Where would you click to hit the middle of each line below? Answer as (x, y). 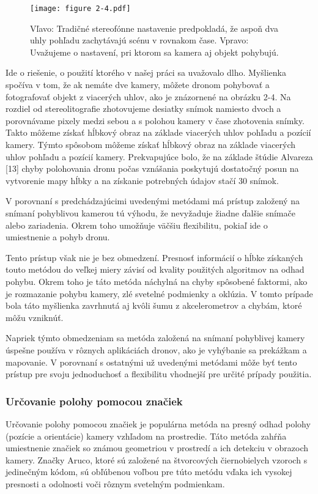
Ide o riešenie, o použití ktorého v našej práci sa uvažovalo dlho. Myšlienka (146, 72)
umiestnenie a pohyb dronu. (58, 237)
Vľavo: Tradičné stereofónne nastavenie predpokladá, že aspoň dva (154, 28)
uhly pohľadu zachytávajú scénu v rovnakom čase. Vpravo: (139, 40)
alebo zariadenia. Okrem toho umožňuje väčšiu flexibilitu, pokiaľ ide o (137, 225)
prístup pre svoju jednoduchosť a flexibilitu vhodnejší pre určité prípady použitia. (159, 374)
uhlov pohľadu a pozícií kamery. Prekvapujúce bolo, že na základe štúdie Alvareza (159, 156)
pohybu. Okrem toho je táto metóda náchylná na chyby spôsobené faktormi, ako (157, 281)
